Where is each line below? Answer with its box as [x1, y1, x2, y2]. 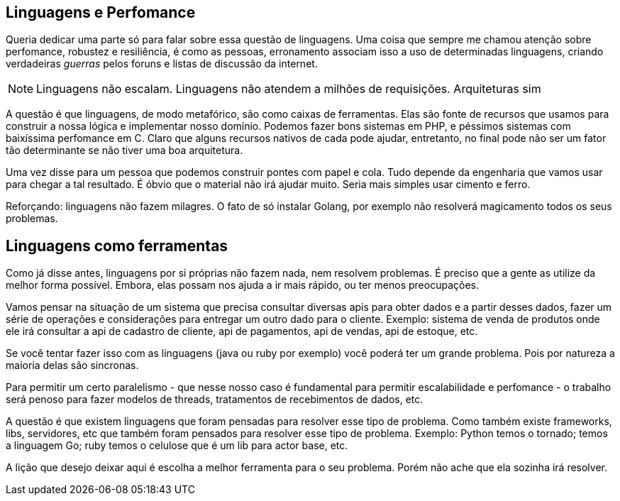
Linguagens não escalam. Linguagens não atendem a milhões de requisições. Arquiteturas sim [36, 82, 541, 97]
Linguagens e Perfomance [6, 4, 196, 21]
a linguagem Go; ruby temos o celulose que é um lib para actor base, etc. [6, 439, 348, 452]
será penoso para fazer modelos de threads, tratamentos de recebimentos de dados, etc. [6, 393, 424, 406]
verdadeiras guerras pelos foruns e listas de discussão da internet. [6, 57, 318, 70]
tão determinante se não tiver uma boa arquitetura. [6, 144, 243, 157]
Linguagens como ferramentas [6, 236, 228, 255]
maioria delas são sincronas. [6, 359, 139, 372]
